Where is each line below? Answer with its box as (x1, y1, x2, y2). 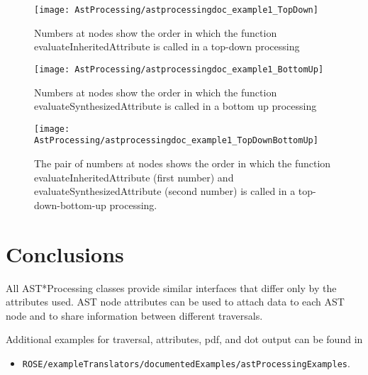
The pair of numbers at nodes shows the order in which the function (34, 156, 331, 170)
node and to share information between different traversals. (6, 308, 263, 323)
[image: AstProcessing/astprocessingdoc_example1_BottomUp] (34, 64, 324, 74)
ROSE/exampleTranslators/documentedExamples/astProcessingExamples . (22, 355, 350, 370)
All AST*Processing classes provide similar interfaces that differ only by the (6, 280, 337, 295)
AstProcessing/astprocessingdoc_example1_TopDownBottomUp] (34, 135, 318, 146)
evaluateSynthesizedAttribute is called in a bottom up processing (34, 99, 317, 113)
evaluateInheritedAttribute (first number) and (34, 169, 234, 184)
